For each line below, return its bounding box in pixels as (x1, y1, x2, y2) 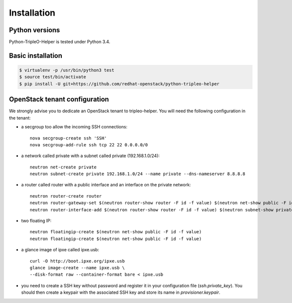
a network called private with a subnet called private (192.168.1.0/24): (21, 153, 160, 159)
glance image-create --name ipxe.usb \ (30, 265, 125, 270)
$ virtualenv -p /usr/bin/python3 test (19, 67, 114, 73)
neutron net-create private (30, 164, 97, 170)
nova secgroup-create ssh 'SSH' (30, 135, 107, 141)
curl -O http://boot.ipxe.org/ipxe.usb (30, 258, 125, 263)
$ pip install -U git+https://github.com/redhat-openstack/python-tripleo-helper (19, 81, 220, 86)
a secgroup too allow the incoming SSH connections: (21, 124, 128, 130)
